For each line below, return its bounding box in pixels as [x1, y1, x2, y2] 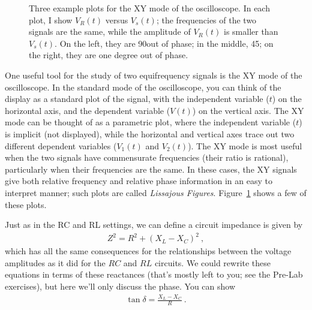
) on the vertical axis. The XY [192, 104, 304, 116]
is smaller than [224, 25, 278, 38]
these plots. [5, 198, 47, 210]
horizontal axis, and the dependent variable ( [5, 104, 170, 116]
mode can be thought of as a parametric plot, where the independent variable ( [5, 116, 296, 128]
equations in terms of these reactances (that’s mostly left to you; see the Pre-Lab [5, 268, 303, 281]
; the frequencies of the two [156, 13, 257, 26]
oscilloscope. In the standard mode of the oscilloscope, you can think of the [5, 80, 281, 93]
